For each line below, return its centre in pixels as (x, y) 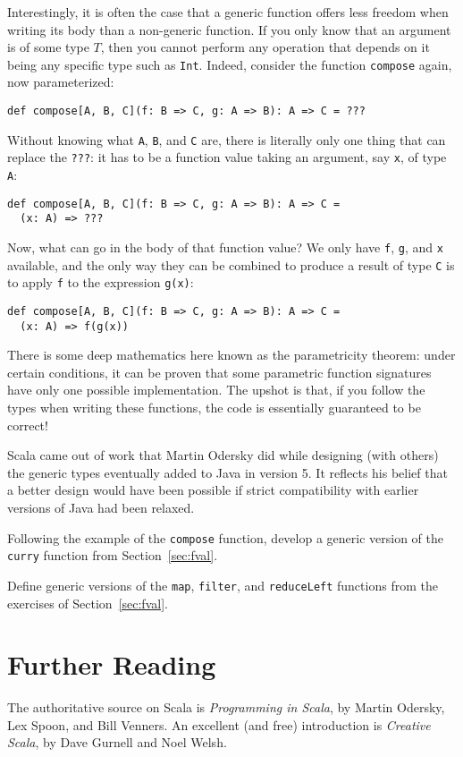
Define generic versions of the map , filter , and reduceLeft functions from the (223, 585)
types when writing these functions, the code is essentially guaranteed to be (214, 408)
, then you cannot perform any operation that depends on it (265, 47)
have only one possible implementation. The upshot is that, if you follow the (216, 390)
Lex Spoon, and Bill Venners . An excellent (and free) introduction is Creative (219, 724)
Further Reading (112, 664)
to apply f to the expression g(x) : (101, 282)
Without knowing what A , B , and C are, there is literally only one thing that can (227, 139)
